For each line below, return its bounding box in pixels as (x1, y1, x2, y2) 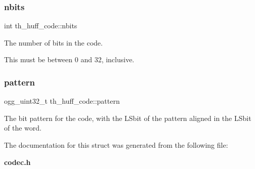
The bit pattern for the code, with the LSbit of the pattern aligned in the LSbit (4, 112, 251, 123)
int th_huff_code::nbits (4, 20, 77, 31)
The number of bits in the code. (4, 37, 103, 48)
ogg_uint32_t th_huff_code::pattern (4, 96, 120, 106)
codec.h (4, 156, 31, 167)
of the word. (4, 122, 41, 133)
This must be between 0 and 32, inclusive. (4, 54, 135, 65)
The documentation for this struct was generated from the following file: (4, 140, 228, 150)
